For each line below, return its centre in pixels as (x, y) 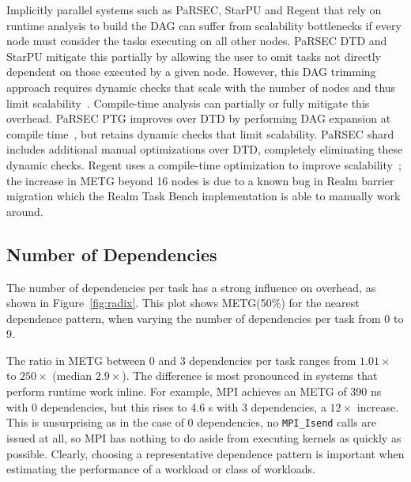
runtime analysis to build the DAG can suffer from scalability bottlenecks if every (204, 25)
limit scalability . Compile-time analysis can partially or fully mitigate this (188, 102)
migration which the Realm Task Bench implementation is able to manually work (204, 196)
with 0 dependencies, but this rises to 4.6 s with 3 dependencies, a (166, 406)
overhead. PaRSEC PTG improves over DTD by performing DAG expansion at (199, 118)
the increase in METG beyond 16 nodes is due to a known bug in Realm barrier (200, 180)
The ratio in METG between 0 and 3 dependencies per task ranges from (181, 360)
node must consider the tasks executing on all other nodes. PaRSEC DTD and (197, 41)
